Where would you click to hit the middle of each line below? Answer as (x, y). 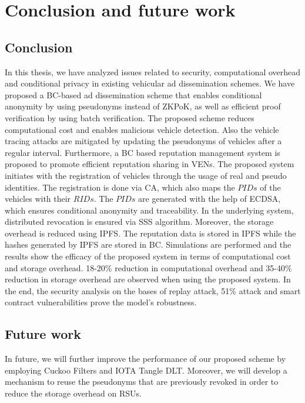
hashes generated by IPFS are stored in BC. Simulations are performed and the (148, 244)
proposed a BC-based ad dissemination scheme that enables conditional (133, 94)
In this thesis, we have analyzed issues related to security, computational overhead (153, 71)
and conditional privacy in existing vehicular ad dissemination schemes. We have (150, 83)
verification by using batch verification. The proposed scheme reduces (130, 117)
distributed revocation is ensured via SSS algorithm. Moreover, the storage (139, 222)
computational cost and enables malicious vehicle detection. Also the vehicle (142, 129)
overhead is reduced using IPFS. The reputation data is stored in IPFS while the (150, 233)
